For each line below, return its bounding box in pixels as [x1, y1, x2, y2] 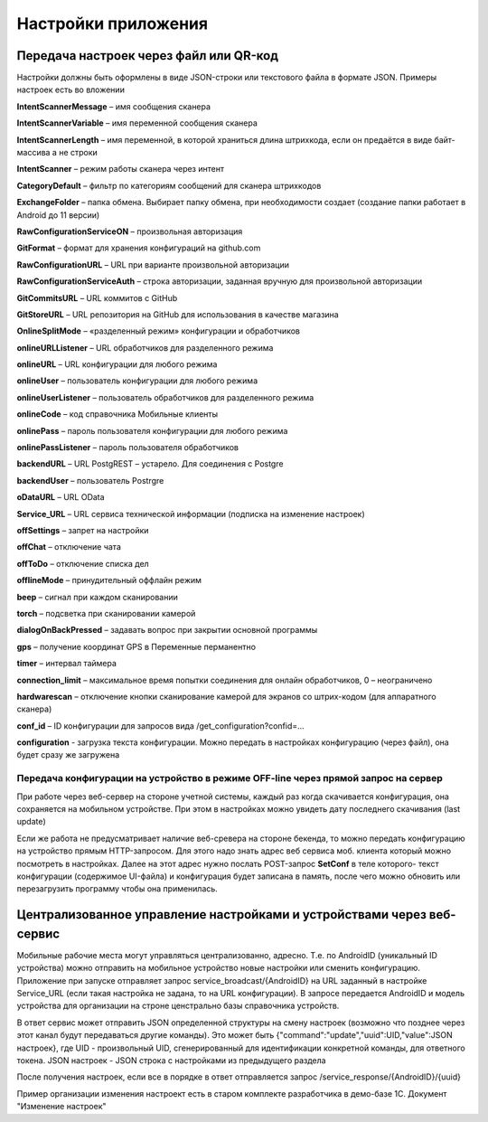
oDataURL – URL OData [16, 492, 105, 503]
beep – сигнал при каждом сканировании [16, 591, 178, 602]
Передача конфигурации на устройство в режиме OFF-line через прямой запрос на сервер [16, 772, 443, 785]
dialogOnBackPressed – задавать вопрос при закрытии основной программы [16, 625, 318, 636]
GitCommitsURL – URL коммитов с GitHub [16, 292, 178, 303]
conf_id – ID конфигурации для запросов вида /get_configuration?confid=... [16, 720, 305, 731]
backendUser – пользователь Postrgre [16, 475, 164, 486]
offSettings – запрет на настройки [16, 525, 149, 535]
